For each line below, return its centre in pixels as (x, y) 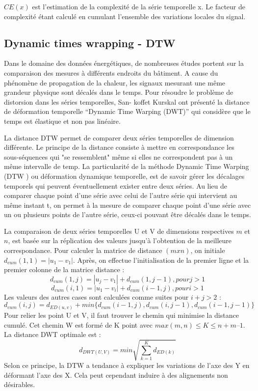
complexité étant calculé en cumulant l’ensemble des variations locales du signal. (125, 16)
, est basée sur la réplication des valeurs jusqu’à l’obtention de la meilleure (120, 240)
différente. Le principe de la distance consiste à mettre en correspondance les (119, 147)
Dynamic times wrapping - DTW (90, 42)
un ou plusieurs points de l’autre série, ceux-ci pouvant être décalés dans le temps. (128, 214)
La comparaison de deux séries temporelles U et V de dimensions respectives (119, 231)
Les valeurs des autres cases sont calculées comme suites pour (96, 296)
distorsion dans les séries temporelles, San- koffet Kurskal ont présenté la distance (127, 101)
